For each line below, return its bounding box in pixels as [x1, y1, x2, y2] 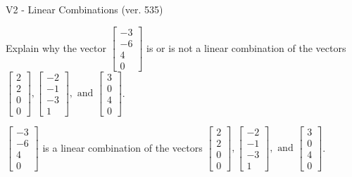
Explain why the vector [6, 40, 106, 55]
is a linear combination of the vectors [42, 140, 203, 155]
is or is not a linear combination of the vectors [146, 40, 346, 55]
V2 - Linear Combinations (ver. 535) [6, 2, 163, 16]
